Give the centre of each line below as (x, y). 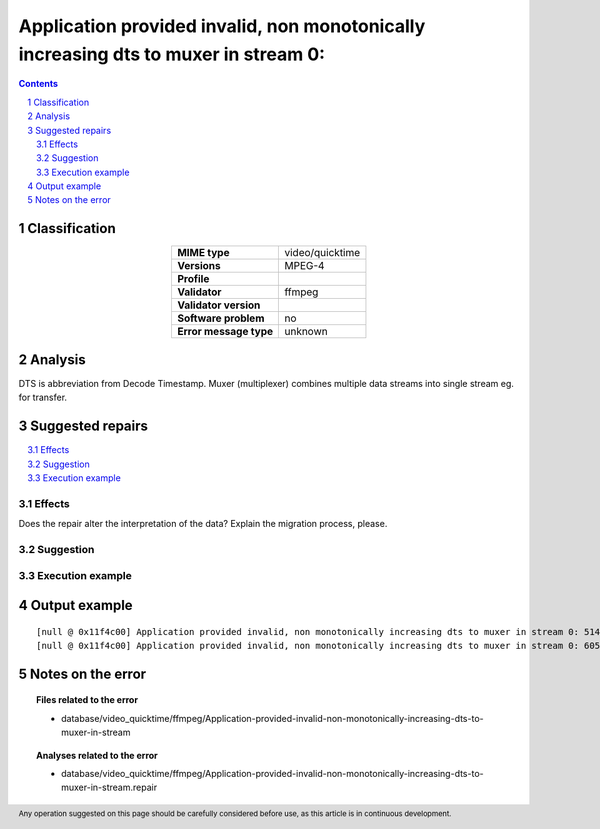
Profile (193, 279)
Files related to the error (87, 700)
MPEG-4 (304, 266)
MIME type (203, 253)
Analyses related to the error (97, 755)
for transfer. (43, 397)
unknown (306, 332)
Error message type (225, 332)
